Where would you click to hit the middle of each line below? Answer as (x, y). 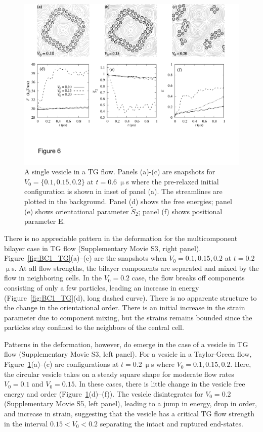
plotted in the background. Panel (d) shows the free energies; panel (128, 201)
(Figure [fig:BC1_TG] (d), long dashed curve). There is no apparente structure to (130, 297)
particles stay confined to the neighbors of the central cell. (94, 327)
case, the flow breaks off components (188, 278)
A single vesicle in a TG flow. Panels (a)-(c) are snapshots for (120, 172)
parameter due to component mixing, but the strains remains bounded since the (128, 317)
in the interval (26, 423)
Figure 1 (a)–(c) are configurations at (61, 364)
